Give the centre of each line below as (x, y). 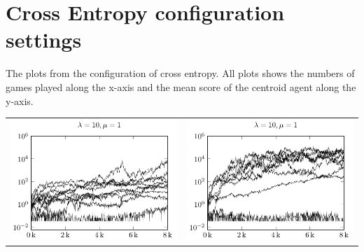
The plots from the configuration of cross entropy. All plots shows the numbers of (180, 73)
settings (44, 40)
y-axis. (20, 100)
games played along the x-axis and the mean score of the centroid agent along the (181, 86)
